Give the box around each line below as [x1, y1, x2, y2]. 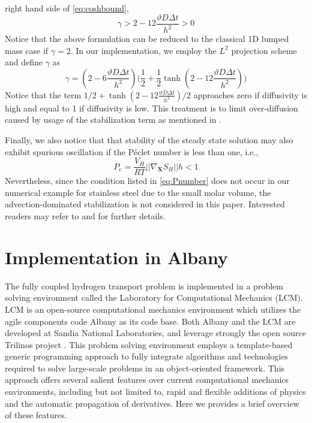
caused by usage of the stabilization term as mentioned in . [5, 113, 222, 126]
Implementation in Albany [5, 244, 228, 269]
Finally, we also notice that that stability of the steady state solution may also [5, 133, 293, 146]
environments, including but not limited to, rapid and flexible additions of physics [5, 385, 306, 398]
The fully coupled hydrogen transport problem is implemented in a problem [5, 279, 283, 292]
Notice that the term [5, 88, 82, 101]
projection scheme [231, 44, 297, 56]
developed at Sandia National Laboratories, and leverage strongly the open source [5, 327, 306, 339]
